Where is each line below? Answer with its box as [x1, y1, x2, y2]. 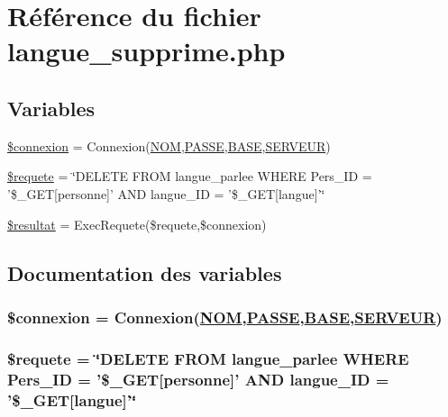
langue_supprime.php [7, 32, 286, 69]
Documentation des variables [7, 258, 282, 286]
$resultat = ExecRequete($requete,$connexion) [7, 214, 267, 233]
